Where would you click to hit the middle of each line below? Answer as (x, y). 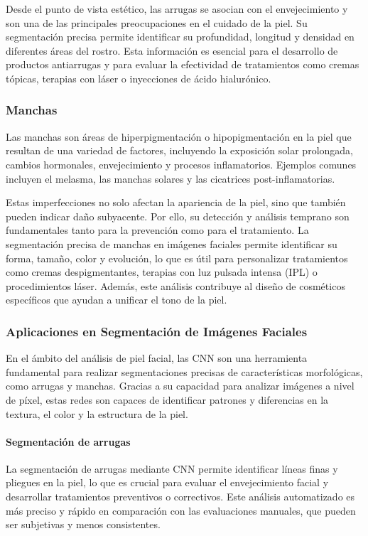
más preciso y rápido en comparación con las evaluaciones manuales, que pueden (181, 510)
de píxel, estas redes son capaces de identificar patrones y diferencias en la (167, 399)
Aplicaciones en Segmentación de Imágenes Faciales (157, 331)
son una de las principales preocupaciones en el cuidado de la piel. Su (157, 22)
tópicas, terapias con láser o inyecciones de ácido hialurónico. (139, 78)
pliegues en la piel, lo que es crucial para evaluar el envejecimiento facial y (167, 482)
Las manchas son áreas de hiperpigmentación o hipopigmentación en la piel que (179, 136)
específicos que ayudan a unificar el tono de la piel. (117, 300)
